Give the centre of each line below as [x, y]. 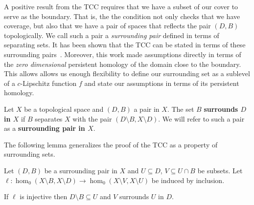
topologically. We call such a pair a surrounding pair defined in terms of [112, 35]
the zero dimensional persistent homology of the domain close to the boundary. [123, 64]
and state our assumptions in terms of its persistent [162, 83]
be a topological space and [64, 109]
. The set [181, 109]
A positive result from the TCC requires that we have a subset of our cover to [121, 6]
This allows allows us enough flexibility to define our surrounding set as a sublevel [127, 73]
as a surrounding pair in [45, 128]
